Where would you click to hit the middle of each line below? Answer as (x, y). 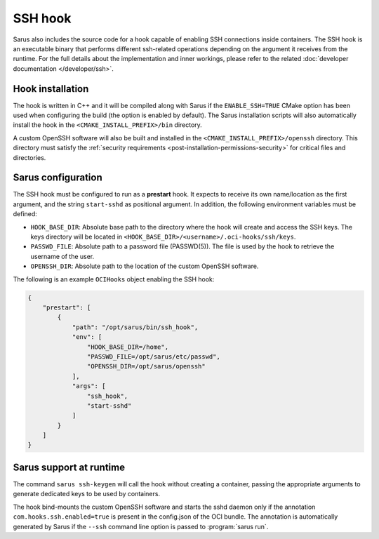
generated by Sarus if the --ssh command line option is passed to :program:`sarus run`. (141, 526)
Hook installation (51, 89)
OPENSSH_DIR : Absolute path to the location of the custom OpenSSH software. (145, 266)
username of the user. (62, 256)
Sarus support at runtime (69, 467)
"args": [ (89, 386)
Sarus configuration (58, 178)
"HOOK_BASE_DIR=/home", (127, 347)
